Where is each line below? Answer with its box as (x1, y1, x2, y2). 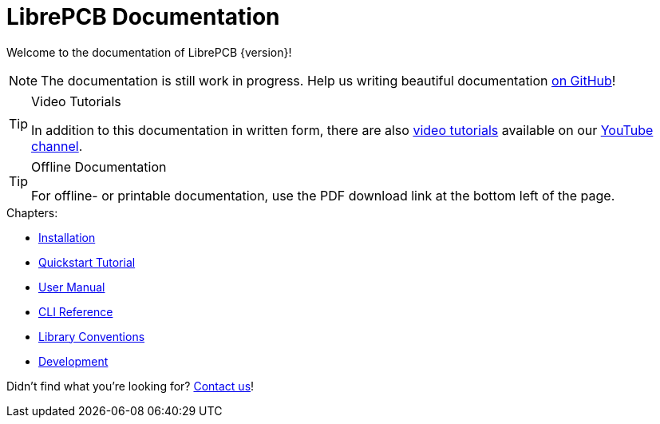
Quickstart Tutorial (38, 255, 136, 269)
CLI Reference (38, 304, 113, 319)
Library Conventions (38, 329, 145, 343)
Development (38, 354, 109, 368)
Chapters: (6, 205, 58, 220)
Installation (38, 230, 96, 244)
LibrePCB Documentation (6, 3, 280, 30)
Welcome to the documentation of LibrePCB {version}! (6, 45, 292, 59)
